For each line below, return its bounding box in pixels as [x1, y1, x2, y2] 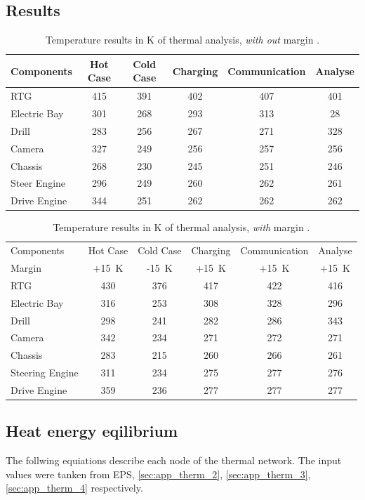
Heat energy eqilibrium [6, 420, 178, 442]
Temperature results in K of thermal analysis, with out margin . [45, 32, 320, 47]
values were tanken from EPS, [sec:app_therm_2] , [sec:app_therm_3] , [6, 466, 311, 481]
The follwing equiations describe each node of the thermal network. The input [6, 453, 342, 468]
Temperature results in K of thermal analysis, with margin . [53, 220, 310, 235]
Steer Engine [11, 176, 66, 190]
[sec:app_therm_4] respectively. [6, 480, 143, 495]
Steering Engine [11, 365, 79, 380]
